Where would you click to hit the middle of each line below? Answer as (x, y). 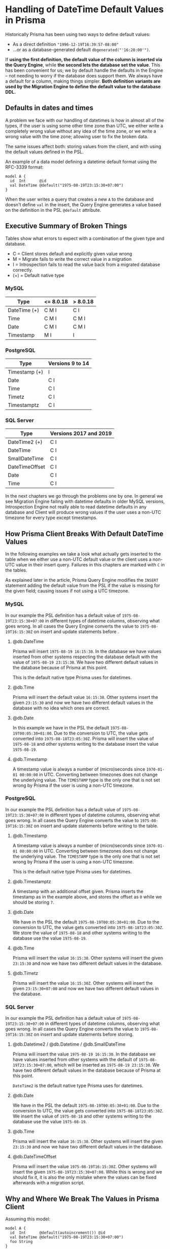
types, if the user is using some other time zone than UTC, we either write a (84, 125)
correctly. (23, 270)
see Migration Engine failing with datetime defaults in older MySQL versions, (85, 501)
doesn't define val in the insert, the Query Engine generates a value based (83, 204)
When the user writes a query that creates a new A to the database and (79, 199)
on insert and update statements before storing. (84, 1035)
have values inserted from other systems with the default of (75, 1060)
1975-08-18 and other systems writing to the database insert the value (86, 744)
